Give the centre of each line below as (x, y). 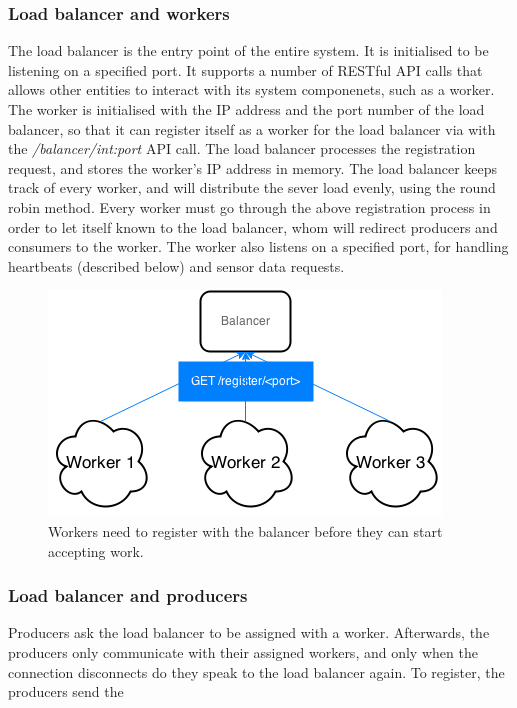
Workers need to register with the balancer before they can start (245, 530)
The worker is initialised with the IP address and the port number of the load (246, 109)
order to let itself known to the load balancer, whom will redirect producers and (253, 226)
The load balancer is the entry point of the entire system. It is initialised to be (248, 50)
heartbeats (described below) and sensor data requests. (176, 265)
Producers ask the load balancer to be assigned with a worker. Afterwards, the (249, 632)
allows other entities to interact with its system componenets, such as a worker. (251, 89)
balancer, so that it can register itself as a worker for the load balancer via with (252, 128)
